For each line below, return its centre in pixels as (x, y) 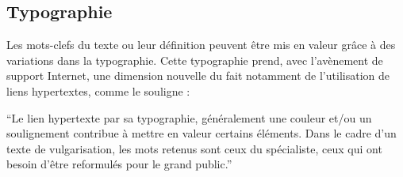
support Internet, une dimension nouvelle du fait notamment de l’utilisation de (198, 75)
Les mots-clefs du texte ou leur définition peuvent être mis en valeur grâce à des (201, 45)
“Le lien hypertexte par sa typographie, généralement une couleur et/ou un (189, 117)
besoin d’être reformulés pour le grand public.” (119, 164)
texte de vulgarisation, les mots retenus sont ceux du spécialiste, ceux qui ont (194, 148)
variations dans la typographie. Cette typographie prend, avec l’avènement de (195, 60)
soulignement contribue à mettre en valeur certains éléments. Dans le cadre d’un (201, 133)
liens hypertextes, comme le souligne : (98, 90)
